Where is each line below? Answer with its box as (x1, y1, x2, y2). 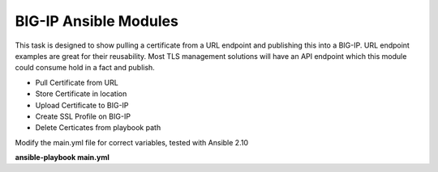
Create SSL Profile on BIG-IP (35, 111, 131, 121)
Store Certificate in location (35, 89, 127, 99)
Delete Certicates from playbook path (35, 123, 161, 132)
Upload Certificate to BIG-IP (35, 100, 129, 110)
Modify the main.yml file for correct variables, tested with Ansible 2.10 (15, 137, 249, 147)
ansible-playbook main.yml (15, 153, 109, 162)
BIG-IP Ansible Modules (15, 12, 178, 30)
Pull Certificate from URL (35, 78, 119, 87)
